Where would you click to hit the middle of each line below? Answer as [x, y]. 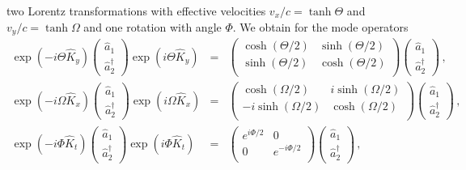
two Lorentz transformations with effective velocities [136, 11]
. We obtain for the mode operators [320, 26]
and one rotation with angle [153, 26]
